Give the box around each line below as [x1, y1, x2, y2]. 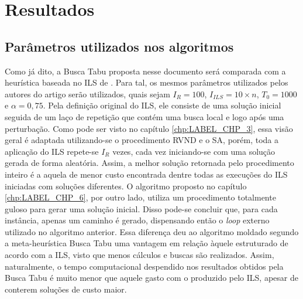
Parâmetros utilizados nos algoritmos [5, 37, 234, 55]
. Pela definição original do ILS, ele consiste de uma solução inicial [43, 99, 281, 111]
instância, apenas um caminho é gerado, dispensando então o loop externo [5, 214, 270, 226]
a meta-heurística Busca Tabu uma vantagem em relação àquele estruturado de [5, 237, 288, 249]
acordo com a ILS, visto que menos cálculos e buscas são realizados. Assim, [5, 249, 274, 261]
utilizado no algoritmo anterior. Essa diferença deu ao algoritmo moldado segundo [5, 225, 299, 237]
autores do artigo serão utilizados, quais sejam [5, 87, 170, 100]
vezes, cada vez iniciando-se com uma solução [112, 145, 276, 157]
